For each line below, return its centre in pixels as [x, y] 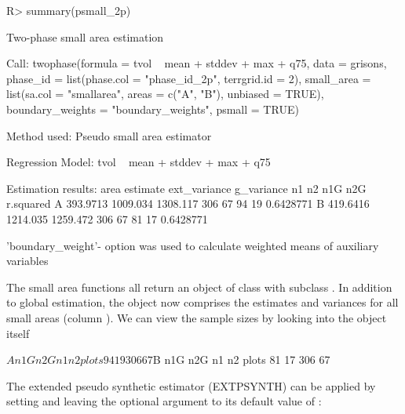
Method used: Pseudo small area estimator [109, 135]
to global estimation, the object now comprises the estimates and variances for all [202, 302]
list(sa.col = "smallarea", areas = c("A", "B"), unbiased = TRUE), [165, 94]
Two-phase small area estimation [85, 36]
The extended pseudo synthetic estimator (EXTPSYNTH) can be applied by [191, 385]
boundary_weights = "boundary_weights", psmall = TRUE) [153, 109]
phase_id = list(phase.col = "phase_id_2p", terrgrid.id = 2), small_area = [189, 78]
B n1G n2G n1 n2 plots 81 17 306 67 [241, 360]
